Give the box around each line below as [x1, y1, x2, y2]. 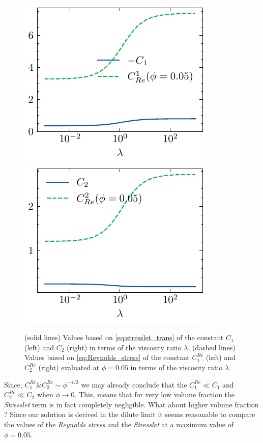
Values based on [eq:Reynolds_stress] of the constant [24, 352, 190, 363]
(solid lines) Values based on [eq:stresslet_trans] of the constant [24, 332, 224, 343]
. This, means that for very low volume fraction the [74, 389, 235, 400]
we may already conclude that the [81, 379, 187, 390]
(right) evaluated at [38, 362, 100, 372]
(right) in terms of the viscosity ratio [66, 342, 182, 352]
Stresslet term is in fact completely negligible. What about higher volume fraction [4, 399, 259, 409]
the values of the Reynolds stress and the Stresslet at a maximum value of [4, 419, 234, 429]
